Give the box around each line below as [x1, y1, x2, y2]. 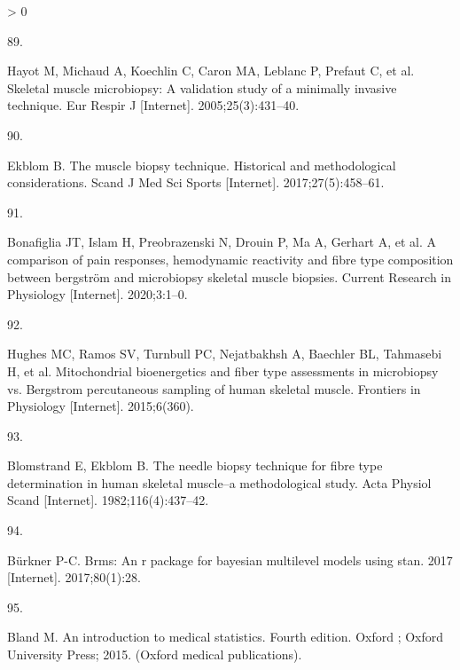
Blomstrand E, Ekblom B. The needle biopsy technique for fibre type [7, 456, 383, 475]
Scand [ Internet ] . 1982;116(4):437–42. [7, 491, 209, 509]
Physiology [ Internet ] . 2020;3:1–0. [7, 285, 188, 303]
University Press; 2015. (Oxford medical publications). [7, 645, 302, 664]
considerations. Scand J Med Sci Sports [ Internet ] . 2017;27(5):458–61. [7, 173, 385, 192]
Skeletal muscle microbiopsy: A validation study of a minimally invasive [7, 78, 397, 97]
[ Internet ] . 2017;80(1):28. [7, 568, 141, 587]
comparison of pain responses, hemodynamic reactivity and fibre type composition [7, 249, 454, 268]
